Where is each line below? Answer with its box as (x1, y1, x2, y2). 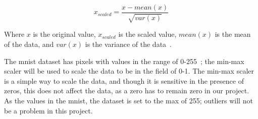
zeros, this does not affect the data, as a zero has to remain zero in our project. (4, 85, 249, 96)
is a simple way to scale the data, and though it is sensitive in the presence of (4, 75, 244, 86)
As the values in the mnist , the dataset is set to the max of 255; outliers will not (4, 95, 253, 106)
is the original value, (33, 29, 96, 39)
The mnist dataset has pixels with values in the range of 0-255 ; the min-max (4, 55, 244, 66)
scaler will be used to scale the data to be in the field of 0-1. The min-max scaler (4, 66, 254, 76)
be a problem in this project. (4, 105, 93, 115)
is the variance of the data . (85, 39, 172, 49)
